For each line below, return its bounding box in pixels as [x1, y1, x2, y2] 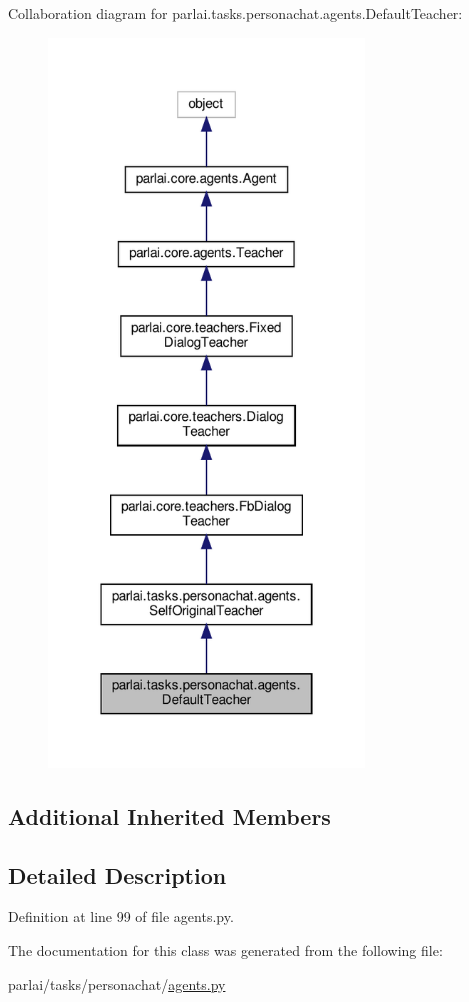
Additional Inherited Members [8, 800, 331, 831]
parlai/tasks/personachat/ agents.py [8, 973, 226, 994]
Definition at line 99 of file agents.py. [8, 906, 234, 927]
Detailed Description [8, 859, 227, 890]
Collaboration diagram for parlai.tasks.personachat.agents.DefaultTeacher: [8, 3, 463, 23]
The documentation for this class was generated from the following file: [8, 939, 443, 960]
